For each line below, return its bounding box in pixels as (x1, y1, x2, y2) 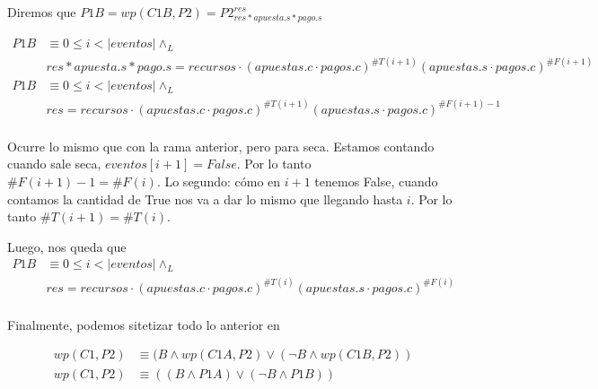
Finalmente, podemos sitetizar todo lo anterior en (7, 315, 280, 333)
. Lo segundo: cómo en (156, 171, 281, 190)
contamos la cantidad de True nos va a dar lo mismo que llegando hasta (7, 189, 403, 208)
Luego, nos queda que (7, 237, 127, 255)
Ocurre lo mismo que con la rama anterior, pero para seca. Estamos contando (7, 136, 435, 155)
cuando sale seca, (7, 154, 101, 173)
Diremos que (7, 3, 76, 21)
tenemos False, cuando (314, 171, 438, 190)
